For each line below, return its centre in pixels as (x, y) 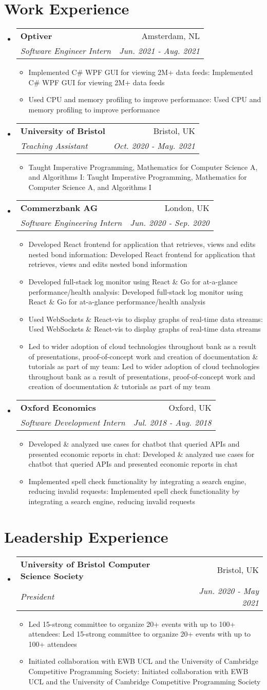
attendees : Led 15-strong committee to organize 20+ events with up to (140, 634)
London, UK (187, 208)
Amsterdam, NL (170, 36)
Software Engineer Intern (66, 51)
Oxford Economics (58, 407)
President (37, 597)
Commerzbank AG (59, 208)
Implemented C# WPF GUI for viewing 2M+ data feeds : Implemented (141, 72)
